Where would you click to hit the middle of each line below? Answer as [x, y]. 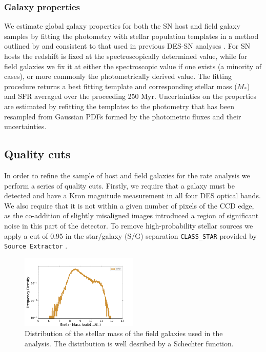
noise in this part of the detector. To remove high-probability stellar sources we [129, 225]
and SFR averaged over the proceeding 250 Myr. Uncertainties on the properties [130, 96]
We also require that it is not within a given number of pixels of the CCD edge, [129, 205]
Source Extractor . [36, 246]
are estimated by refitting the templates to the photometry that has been [119, 106]
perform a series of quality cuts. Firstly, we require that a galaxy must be [119, 185]
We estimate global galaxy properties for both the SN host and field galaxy [122, 26]
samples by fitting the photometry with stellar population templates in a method [131, 36]
